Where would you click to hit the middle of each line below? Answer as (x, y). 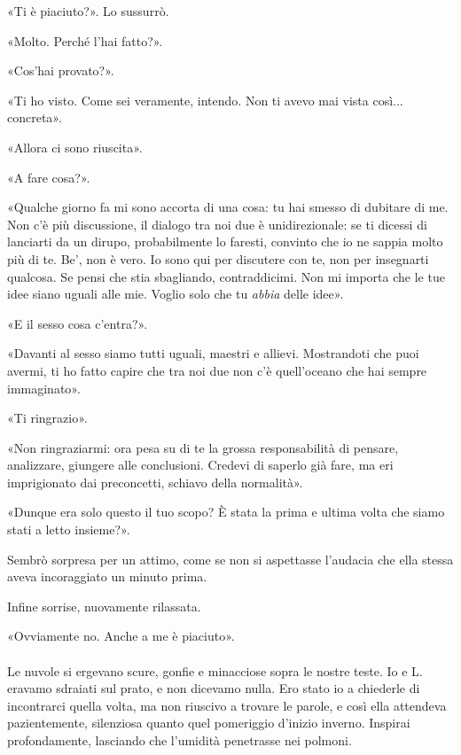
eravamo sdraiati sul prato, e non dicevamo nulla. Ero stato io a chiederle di (214, 688)
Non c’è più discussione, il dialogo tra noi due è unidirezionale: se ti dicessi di (217, 224)
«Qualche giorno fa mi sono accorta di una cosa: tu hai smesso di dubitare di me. (228, 207)
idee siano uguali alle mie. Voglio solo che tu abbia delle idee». (176, 294)
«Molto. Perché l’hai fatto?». (85, 40)
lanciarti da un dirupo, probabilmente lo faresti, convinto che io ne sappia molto (225, 241)
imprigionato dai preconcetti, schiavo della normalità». (155, 482)
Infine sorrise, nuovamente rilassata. (104, 606)
